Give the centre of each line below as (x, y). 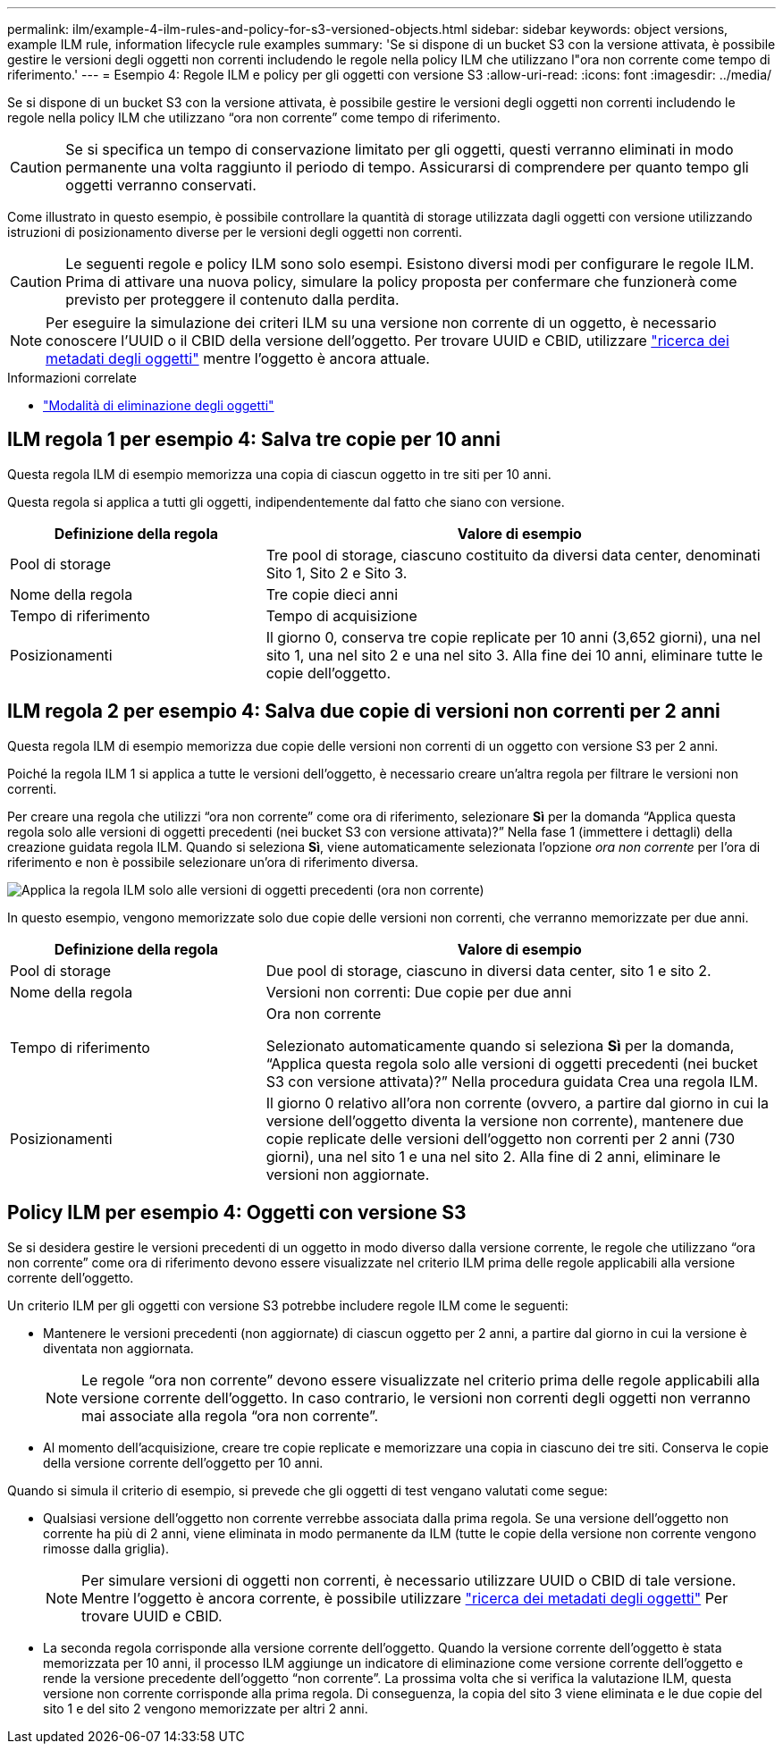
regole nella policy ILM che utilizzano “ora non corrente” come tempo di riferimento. (254, 118)
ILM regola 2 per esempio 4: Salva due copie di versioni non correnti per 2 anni (364, 711)
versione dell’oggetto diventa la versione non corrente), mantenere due (505, 1120)
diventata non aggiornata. (118, 1348)
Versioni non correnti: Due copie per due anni (419, 992)
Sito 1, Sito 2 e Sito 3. (337, 572)
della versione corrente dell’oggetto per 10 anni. (183, 1462)
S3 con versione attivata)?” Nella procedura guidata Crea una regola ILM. (512, 1081)
